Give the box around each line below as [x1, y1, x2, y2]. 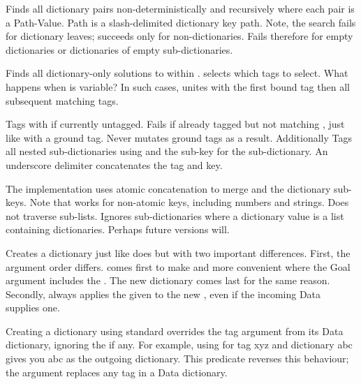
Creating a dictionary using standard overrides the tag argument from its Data [6, 323, 344, 338]
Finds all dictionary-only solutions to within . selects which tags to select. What [6, 66, 348, 80]
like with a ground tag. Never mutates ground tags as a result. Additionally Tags [6, 130, 352, 145]
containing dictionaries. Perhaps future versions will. [6, 222, 230, 237]
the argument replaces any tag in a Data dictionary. [6, 364, 228, 379]
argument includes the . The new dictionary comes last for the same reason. [6, 273, 330, 288]
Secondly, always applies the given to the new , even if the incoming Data [6, 286, 321, 301]
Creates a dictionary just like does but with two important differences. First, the [6, 245, 351, 260]
